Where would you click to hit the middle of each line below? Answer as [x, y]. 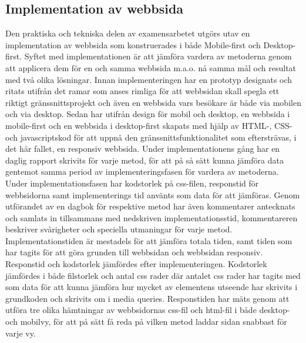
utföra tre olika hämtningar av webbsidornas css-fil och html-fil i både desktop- [148, 310]
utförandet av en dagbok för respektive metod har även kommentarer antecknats [150, 206]
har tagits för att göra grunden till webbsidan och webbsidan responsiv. [134, 252]
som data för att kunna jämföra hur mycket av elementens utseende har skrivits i [152, 287]
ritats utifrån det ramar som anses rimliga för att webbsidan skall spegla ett [142, 91]
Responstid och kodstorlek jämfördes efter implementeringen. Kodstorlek [136, 264]
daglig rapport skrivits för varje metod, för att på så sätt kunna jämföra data [144, 160]
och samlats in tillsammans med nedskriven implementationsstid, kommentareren [152, 217]
